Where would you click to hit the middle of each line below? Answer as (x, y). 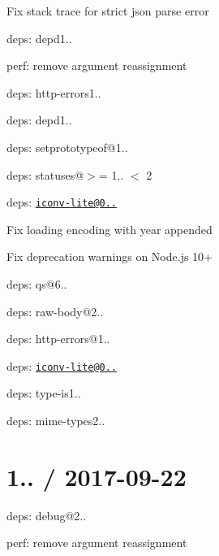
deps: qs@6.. (37, 284)
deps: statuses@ (45, 174)
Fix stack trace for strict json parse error (108, 11)
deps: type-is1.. (44, 393)
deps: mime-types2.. (56, 421)
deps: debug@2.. (47, 515)
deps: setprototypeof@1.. (67, 147)
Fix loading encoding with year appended (109, 229)
